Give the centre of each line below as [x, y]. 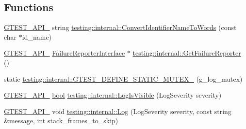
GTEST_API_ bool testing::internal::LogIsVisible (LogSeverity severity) [113, 95]
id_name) [37, 36]
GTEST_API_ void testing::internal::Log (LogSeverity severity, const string [118, 111]
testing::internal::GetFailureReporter [187, 53]
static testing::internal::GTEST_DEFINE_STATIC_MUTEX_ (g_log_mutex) [123, 79]
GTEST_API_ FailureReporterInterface [65, 53]
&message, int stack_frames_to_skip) [61, 121]
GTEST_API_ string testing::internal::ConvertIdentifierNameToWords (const [120, 27]
